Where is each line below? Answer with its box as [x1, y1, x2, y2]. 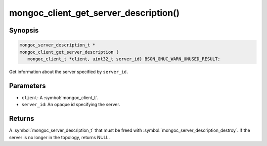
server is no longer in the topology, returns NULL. [9, 134, 110, 140]
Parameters [9, 81, 46, 90]
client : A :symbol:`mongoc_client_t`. [21, 94, 99, 101]
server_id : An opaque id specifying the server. [21, 102, 121, 108]
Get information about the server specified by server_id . [9, 69, 128, 74]
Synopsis [9, 26, 39, 35]
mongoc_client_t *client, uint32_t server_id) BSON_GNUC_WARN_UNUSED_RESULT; [27, 56, 221, 62]
